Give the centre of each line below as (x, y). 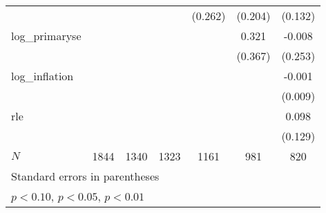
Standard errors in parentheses (85, 176)
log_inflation (42, 76)
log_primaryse (46, 36)
